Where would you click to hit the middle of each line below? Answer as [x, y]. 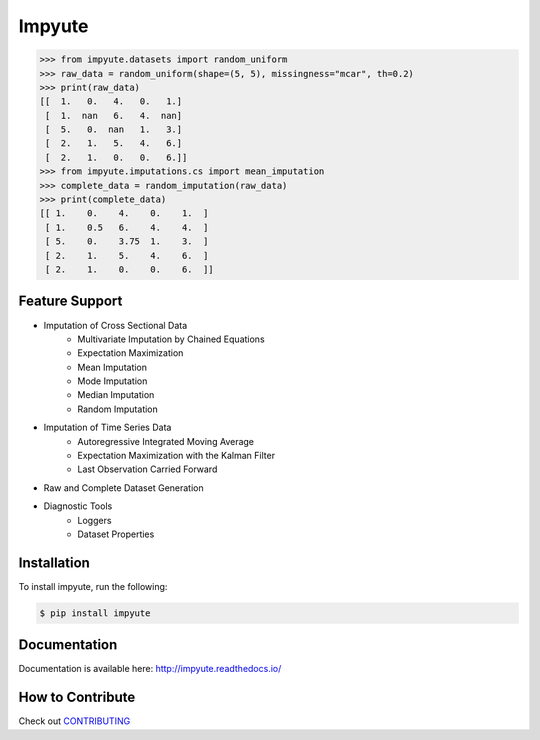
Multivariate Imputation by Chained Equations [171, 339]
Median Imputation [116, 395]
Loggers [94, 520]
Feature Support [70, 301]
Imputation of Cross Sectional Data [115, 325]
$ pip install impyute [95, 613]
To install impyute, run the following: [93, 586]
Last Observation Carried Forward [147, 469]
